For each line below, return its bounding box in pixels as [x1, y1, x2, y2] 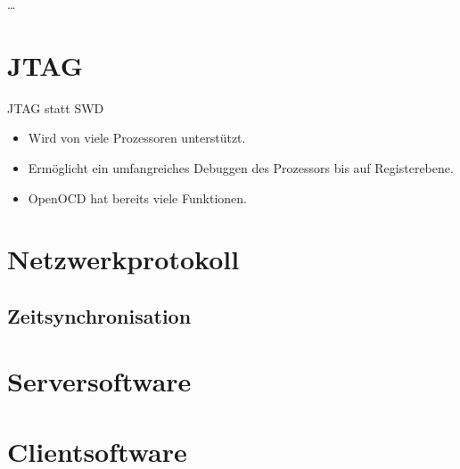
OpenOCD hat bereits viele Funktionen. [28, 188, 247, 207]
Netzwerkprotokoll [7, 241, 240, 277]
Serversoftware [7, 363, 192, 399]
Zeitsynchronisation [7, 301, 192, 329]
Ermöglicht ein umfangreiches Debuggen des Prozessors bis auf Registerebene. [28, 158, 454, 177]
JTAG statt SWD [7, 98, 104, 117]
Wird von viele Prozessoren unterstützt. [28, 128, 246, 147]
